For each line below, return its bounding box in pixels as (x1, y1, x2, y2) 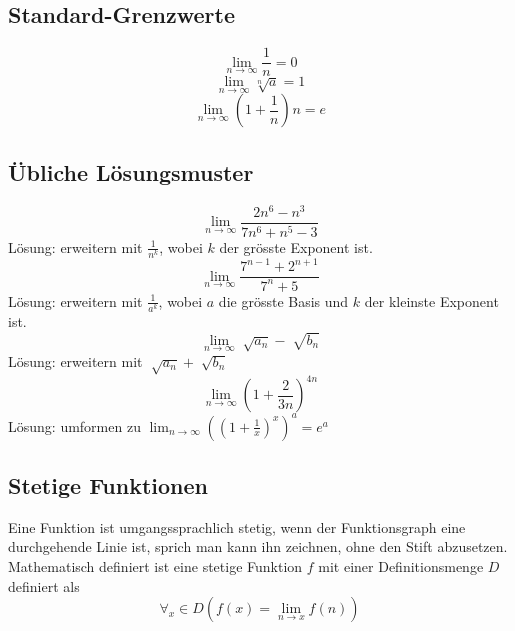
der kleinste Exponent (364, 290, 499, 311)
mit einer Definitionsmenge (318, 556, 484, 577)
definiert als (8, 575, 80, 596)
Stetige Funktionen (8, 470, 208, 501)
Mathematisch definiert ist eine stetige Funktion (8, 556, 303, 577)
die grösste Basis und (218, 290, 349, 311)
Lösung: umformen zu (8, 415, 141, 436)
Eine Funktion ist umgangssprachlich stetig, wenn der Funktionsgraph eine (8, 516, 466, 537)
